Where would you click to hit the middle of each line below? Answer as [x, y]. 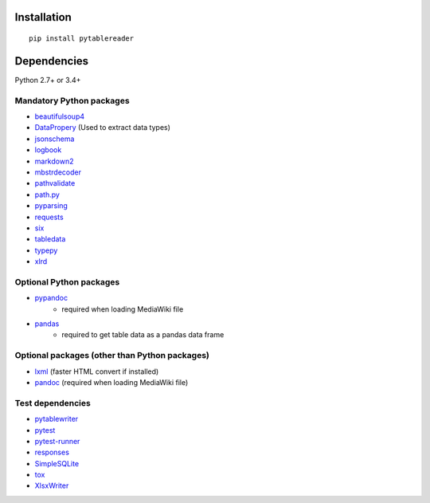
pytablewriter [57, 419]
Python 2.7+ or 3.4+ [48, 80]
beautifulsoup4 [60, 116]
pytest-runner [57, 441]
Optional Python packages [67, 281]
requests [49, 217]
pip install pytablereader [82, 39]
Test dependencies [53, 403]
